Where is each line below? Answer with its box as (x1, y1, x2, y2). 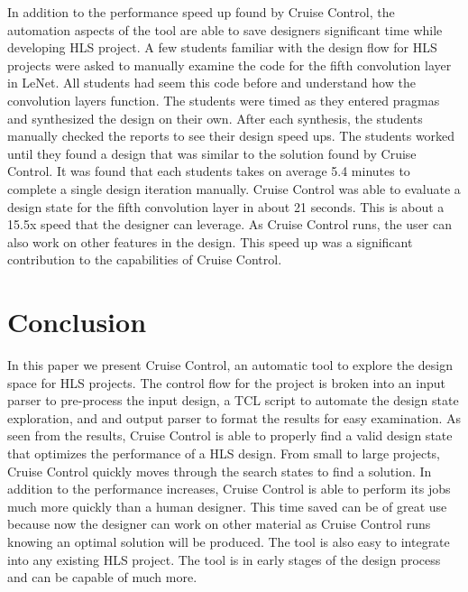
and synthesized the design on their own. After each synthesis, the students (7, 108, 423, 127)
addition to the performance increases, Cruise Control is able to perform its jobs (7, 479, 451, 498)
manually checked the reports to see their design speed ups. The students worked (7, 126, 455, 145)
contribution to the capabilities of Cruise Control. (7, 250, 282, 269)
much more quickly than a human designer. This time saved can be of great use (7, 496, 447, 515)
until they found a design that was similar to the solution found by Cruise (7, 143, 417, 162)
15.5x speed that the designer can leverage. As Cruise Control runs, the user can (7, 215, 452, 234)
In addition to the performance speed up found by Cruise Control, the (7, 3, 395, 21)
